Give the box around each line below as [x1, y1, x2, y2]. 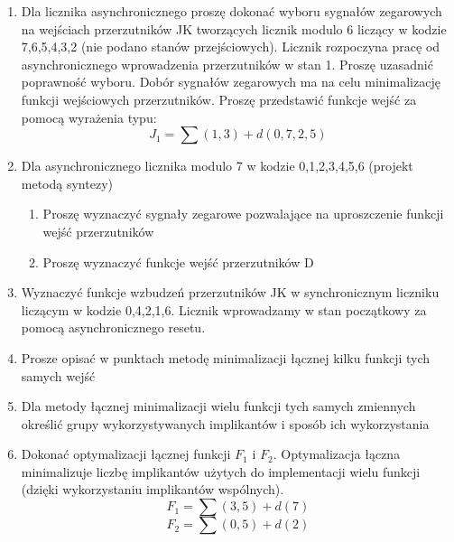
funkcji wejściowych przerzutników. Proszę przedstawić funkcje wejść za [21, 89, 417, 108]
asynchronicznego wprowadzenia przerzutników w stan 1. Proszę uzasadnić [21, 54, 433, 73]
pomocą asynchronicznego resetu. [21, 318, 206, 337]
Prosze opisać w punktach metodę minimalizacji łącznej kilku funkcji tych [21, 348, 431, 367]
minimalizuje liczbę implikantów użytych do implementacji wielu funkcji [21, 462, 421, 481]
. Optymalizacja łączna [273, 444, 401, 463]
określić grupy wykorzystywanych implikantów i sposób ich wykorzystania [21, 414, 430, 433]
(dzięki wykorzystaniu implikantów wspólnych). [21, 480, 284, 499]
